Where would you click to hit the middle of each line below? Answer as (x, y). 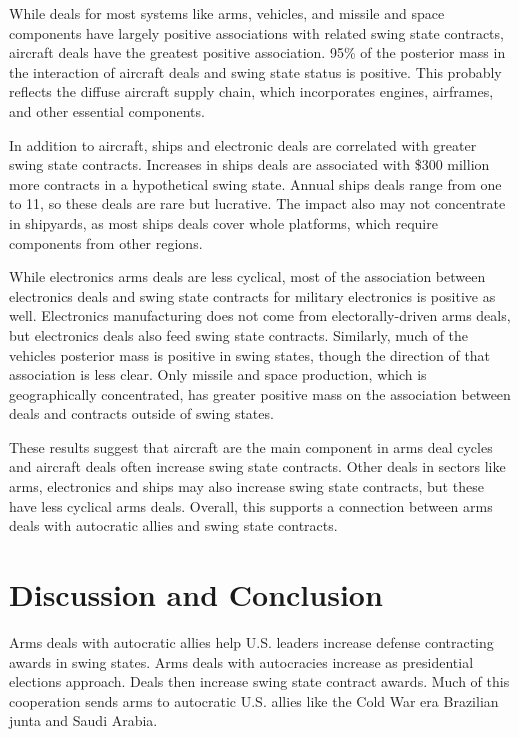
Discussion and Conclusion (196, 594)
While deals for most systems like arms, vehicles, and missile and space (227, 13)
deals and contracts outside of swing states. (141, 413)
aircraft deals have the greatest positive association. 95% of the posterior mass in (257, 52)
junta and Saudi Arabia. (83, 720)
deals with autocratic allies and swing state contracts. (173, 525)
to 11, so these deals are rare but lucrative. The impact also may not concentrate (257, 203)
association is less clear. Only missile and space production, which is (218, 374)
